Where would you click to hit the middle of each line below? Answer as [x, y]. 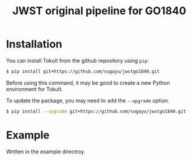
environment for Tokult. [35, 89]
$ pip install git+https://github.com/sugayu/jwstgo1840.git [83, 71]
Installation [34, 44]
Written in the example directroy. [46, 152]
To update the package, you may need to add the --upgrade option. [88, 100]
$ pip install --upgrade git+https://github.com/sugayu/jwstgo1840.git [96, 111]
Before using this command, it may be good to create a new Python [88, 83]
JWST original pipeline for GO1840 [99, 11]
